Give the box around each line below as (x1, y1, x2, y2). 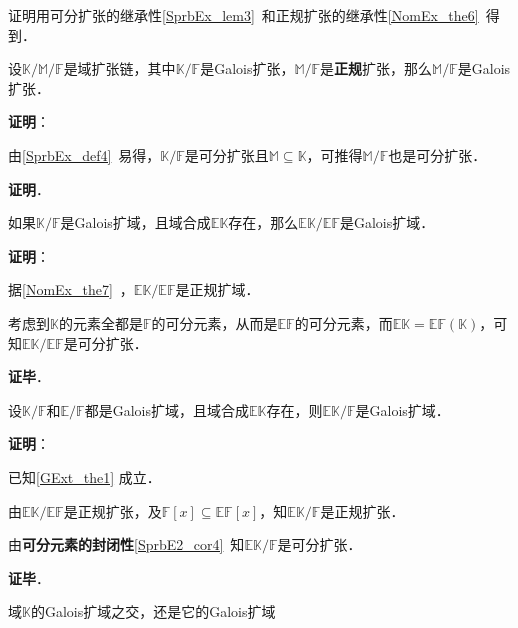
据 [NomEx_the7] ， (8, 279, 134, 300)
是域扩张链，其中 (63, 58, 176, 79)
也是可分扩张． (388, 144, 487, 165)
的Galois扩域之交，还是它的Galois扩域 (30, 601, 276, 622)
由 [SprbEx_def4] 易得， (8, 144, 161, 165)
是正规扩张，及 (63, 500, 162, 521)
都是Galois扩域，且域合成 (84, 399, 249, 420)
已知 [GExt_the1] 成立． (8, 466, 161, 487)
